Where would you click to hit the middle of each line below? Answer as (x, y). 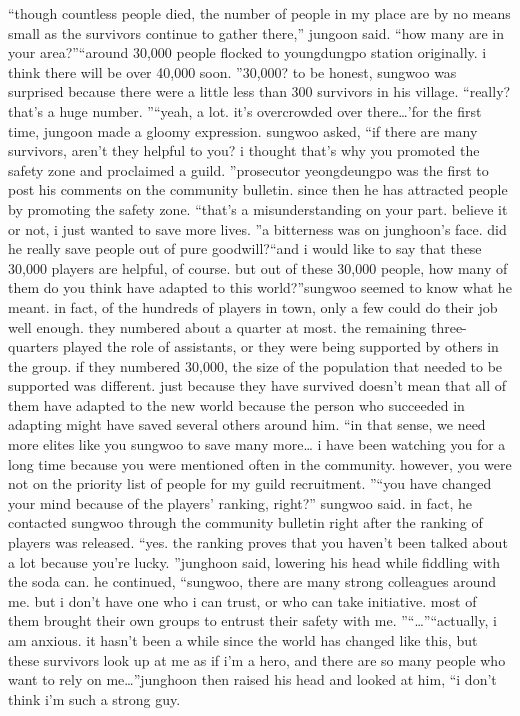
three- (448, 326)
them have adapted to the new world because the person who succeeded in (236, 404)
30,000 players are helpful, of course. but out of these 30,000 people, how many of (258, 267)
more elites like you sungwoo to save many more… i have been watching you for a (257, 444)
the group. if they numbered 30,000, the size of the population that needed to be (255, 365)
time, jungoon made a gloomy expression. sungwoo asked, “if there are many (243, 130)
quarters (33, 346)
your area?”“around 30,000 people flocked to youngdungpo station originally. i (247, 52)
